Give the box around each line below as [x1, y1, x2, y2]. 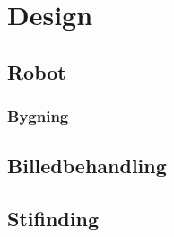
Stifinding [7, 205, 99, 233]
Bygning [7, 105, 69, 127]
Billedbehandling [7, 152, 167, 180]
